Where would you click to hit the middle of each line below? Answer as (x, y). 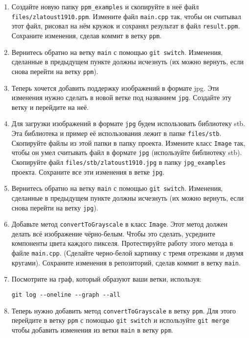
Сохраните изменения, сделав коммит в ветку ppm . (87, 35)
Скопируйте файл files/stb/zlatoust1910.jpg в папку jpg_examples (119, 162)
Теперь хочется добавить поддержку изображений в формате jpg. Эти (115, 88)
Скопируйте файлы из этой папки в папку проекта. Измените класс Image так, (128, 143)
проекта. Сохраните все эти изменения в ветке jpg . (88, 171)
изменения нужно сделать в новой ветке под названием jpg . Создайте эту (121, 97)
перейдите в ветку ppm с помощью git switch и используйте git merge (120, 320)
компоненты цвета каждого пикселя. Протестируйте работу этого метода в (122, 243)
